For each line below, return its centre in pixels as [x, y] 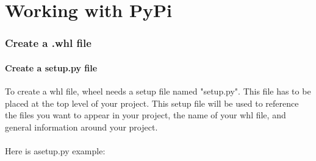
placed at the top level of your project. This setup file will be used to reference [152, 103]
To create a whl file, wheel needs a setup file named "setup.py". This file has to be [158, 91]
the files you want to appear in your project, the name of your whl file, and [145, 115]
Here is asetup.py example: [55, 150]
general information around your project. [81, 127]
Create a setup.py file [51, 67]
